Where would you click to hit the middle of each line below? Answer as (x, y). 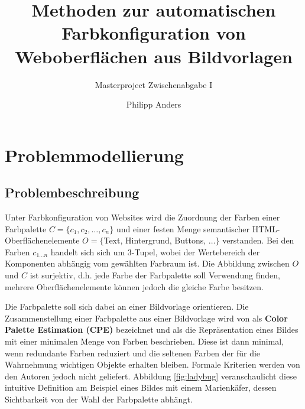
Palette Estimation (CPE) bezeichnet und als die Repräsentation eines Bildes (152, 330)
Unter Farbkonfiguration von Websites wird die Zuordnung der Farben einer (142, 217)
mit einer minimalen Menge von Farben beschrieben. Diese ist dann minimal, (145, 341)
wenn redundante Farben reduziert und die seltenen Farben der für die (133, 353)
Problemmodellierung (94, 155)
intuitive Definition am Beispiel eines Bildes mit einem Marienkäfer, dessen (141, 387)
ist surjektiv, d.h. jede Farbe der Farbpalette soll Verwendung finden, (155, 275)
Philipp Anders (154, 104)
